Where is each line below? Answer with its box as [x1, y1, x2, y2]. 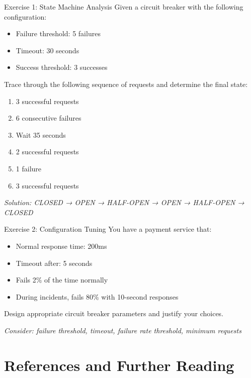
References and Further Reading [4, 354, 234, 375]
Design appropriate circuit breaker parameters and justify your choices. [4, 308, 224, 319]
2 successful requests [16, 146, 79, 157]
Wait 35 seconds [16, 129, 66, 140]
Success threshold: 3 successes [16, 62, 108, 72]
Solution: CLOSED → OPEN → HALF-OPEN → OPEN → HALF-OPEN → [4, 197, 244, 208]
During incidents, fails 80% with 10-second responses [16, 291, 179, 302]
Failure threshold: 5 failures [16, 28, 101, 39]
